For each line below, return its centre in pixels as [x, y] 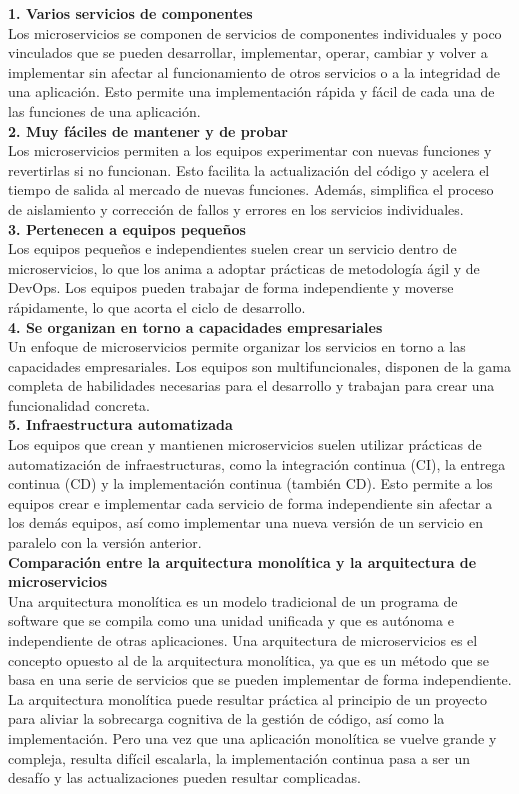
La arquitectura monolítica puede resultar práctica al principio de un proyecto [247, 698]
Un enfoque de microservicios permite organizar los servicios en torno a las [237, 346]
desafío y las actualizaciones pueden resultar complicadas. [184, 777]
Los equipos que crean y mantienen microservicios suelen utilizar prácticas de [245, 444]
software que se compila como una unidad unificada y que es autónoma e [231, 620]
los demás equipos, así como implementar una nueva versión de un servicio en [245, 522]
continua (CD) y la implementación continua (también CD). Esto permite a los [250, 483]
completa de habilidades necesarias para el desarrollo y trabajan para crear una [251, 385]
